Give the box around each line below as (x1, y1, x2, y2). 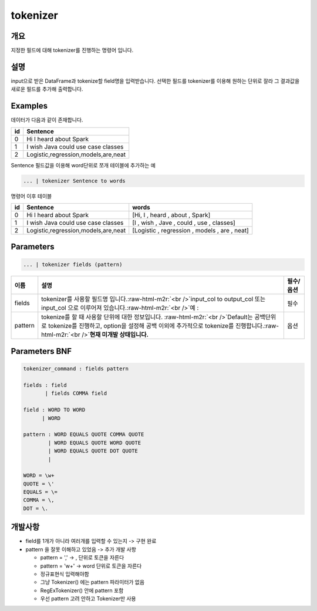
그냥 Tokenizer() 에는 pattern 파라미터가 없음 (40, 579, 145, 586)
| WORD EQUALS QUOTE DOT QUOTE (48, 448, 138, 454)
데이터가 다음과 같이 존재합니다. (11, 116, 83, 123)
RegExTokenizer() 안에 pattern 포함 (40, 587, 124, 594)
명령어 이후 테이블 (11, 193, 52, 200)
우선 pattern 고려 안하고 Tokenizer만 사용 (40, 595, 136, 602)
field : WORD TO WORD (23, 407, 86, 413)
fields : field (23, 382, 67, 389)
